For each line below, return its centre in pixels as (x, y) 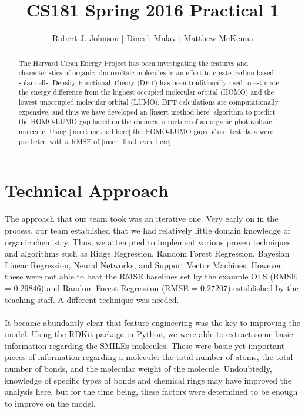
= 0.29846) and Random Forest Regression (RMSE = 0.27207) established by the (152, 287)
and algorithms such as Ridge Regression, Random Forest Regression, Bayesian (147, 253)
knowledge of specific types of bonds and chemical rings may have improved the (148, 380)
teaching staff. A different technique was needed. (92, 299)
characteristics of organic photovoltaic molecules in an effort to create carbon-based (146, 73)
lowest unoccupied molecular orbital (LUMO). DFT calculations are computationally (148, 102)
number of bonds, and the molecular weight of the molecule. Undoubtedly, (138, 369)
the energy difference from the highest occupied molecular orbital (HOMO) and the (146, 92)
